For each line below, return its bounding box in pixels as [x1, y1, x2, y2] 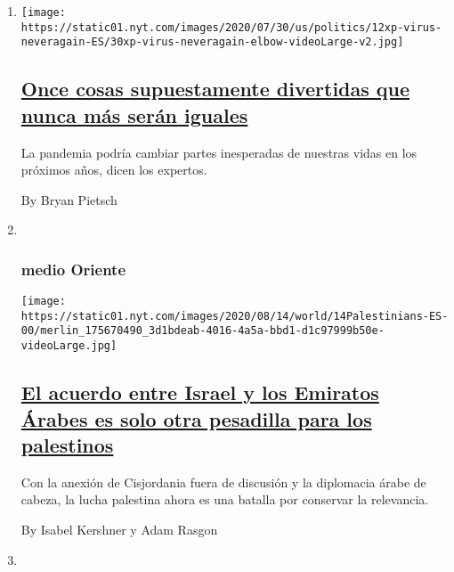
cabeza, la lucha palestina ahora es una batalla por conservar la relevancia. [20, 490, 429, 509]
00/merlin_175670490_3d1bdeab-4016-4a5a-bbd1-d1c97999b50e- [20, 324, 385, 338]
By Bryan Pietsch [20, 190, 118, 208]
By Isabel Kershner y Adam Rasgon [20, 519, 218, 538]
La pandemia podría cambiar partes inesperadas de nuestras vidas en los [20, 143, 418, 161]
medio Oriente [20, 257, 126, 280]
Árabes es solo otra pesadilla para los [20, 404, 372, 432]
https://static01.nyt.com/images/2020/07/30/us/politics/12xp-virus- [20, 20, 442, 34]
